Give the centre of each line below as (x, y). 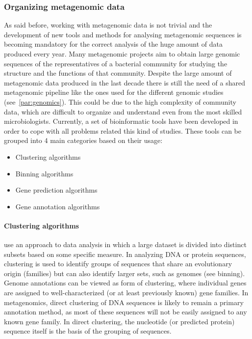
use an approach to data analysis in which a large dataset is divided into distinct (125, 244)
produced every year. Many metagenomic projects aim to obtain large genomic (122, 54)
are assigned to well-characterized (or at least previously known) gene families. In (126, 293)
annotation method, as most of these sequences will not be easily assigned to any (126, 312)
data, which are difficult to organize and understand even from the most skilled (123, 111)
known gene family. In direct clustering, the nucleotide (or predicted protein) (119, 321)
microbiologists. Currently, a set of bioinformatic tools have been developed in (121, 121)
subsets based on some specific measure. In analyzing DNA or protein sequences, (125, 254)
